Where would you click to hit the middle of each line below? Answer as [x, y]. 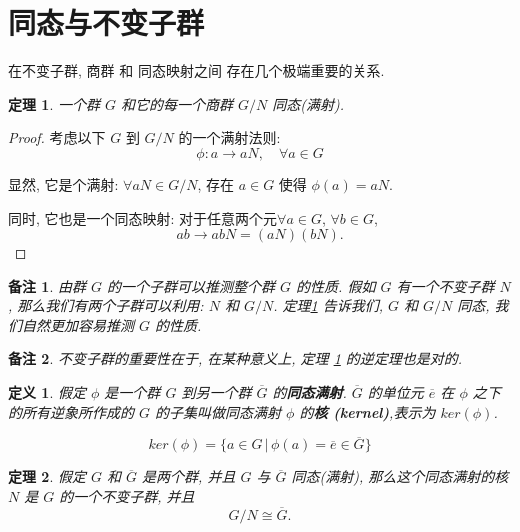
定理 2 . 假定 [47, 476]
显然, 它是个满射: [63, 183]
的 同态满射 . [309, 392]
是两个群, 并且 [189, 476]
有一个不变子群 [445, 285]
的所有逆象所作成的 [71, 411]
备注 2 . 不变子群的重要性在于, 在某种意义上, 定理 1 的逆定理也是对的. [235, 358]
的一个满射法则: [229, 137]
